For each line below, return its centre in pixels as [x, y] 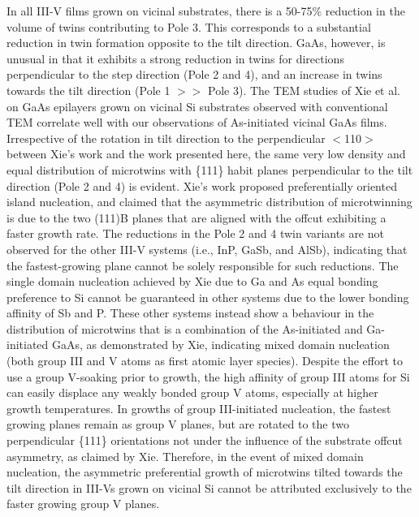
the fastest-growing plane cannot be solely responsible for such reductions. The [203, 265]
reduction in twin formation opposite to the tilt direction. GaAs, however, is [196, 43]
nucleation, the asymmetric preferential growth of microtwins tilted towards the [205, 472]
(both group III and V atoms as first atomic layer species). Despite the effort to [205, 361]
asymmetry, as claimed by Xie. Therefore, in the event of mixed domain [185, 456]
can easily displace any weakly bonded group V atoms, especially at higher [192, 392]
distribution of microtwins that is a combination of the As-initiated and [185, 328]
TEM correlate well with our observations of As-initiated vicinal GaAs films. [197, 122]
